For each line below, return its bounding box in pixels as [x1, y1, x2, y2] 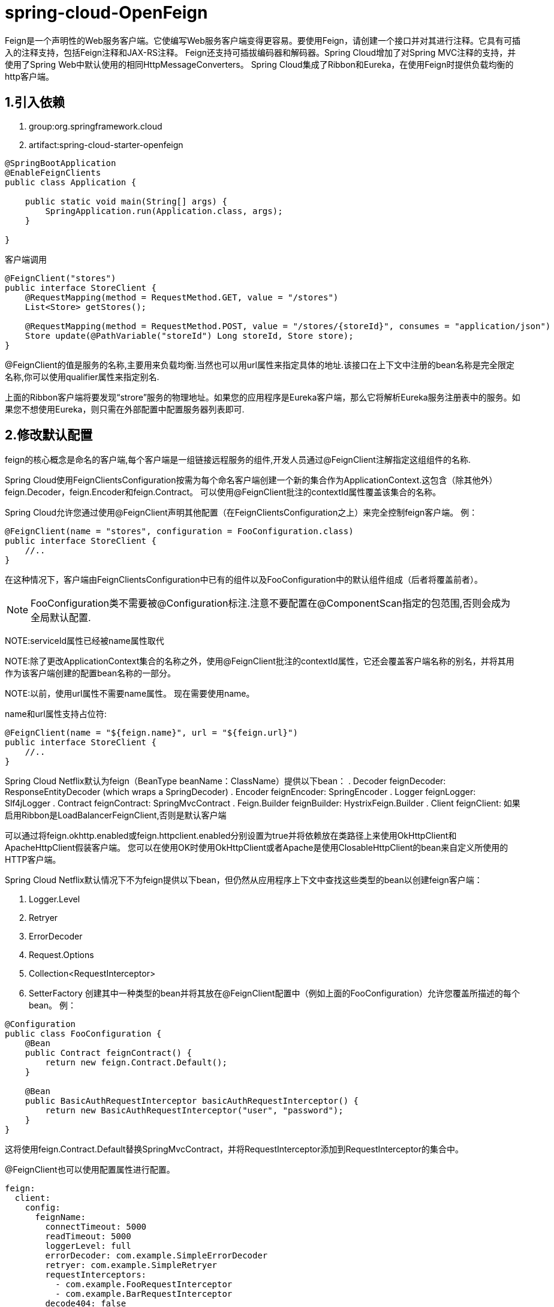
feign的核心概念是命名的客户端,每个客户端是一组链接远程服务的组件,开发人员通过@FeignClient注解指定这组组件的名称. [5, 454, 471, 465]
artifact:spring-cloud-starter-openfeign [29, 139, 183, 150]
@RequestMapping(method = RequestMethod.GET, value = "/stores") [25, 292, 339, 302]
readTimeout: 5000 [45, 1231, 131, 1242]
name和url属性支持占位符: [5, 709, 107, 719]
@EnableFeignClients [5, 167, 101, 177]
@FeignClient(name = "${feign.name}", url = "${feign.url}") [5, 728, 298, 738]
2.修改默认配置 [5, 427, 93, 443]
